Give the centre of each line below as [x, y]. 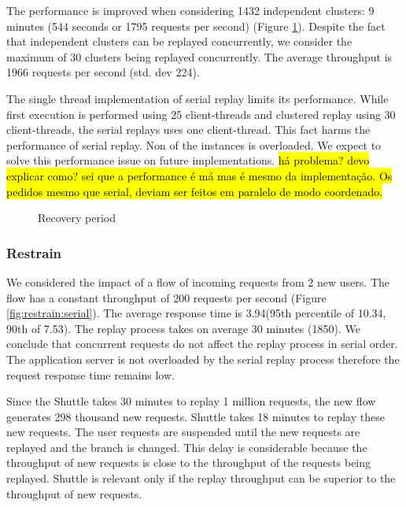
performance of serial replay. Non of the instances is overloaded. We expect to [194, 144]
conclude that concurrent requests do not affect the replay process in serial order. [202, 344]
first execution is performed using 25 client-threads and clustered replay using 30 [201, 114]
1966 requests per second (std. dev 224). [103, 72]
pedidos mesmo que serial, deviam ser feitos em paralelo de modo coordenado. [195, 191]
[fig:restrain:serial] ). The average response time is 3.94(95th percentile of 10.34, [196, 313]
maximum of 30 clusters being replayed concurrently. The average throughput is [199, 56]
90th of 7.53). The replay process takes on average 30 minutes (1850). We [183, 328]
